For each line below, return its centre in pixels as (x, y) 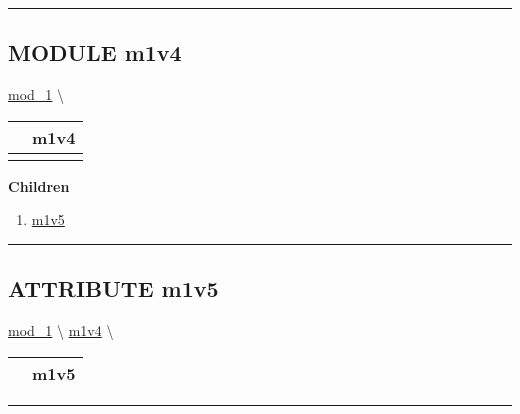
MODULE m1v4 (95, 52)
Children (39, 185)
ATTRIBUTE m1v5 (113, 288)
